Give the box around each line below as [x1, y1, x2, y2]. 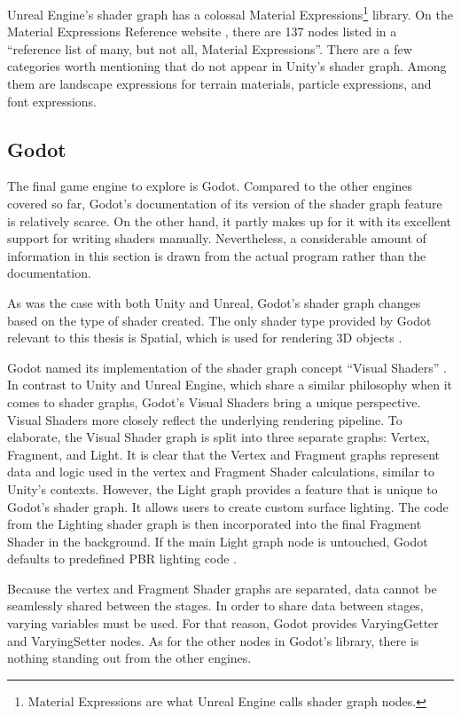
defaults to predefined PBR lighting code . [7, 549, 237, 568]
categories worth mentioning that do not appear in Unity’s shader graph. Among [7, 57, 447, 75]
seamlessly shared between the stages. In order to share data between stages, [7, 596, 424, 615]
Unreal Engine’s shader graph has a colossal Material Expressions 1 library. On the [7, 3, 454, 23]
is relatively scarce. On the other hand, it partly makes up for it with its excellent [7, 211, 451, 230]
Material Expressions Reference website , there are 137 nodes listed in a [7, 22, 397, 41]
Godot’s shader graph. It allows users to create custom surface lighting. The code [7, 497, 449, 515]
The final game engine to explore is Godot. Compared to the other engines [7, 177, 412, 195]
